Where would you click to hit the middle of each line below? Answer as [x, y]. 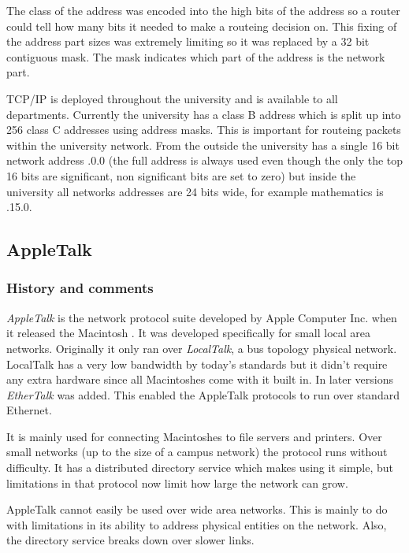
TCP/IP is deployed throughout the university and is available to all [172, 98]
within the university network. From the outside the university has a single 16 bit [203, 145]
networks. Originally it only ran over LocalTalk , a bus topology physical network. [202, 348]
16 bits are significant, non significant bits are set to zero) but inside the [181, 175]
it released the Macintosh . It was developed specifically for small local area [189, 333]
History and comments [80, 288]
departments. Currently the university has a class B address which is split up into [204, 114]
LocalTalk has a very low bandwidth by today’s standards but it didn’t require [197, 364]
